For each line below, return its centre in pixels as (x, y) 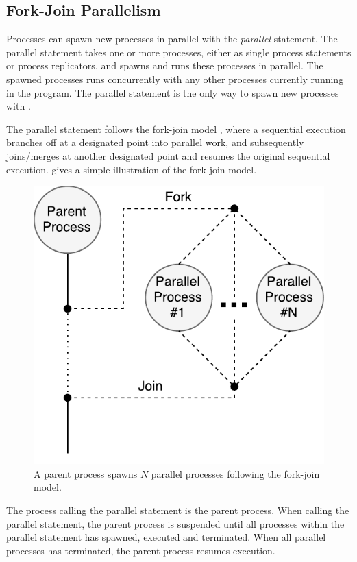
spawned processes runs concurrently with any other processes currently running (175, 78)
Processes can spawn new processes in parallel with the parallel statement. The (172, 39)
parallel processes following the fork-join (235, 473)
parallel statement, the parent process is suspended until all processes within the (175, 523)
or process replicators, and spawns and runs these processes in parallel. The (165, 65)
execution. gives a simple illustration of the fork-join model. (132, 169)
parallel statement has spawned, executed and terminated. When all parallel (166, 537)
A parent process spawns (86, 473)
